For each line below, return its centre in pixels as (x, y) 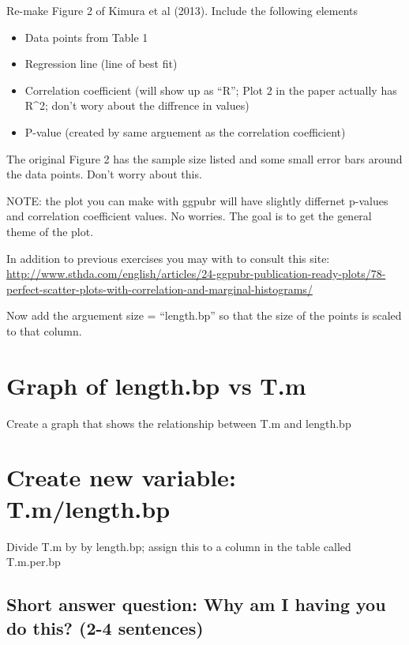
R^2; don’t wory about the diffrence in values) (137, 105)
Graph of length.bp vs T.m (156, 385)
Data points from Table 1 (86, 37)
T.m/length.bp (88, 508)
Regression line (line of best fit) (101, 64)
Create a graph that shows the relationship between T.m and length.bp (179, 423)
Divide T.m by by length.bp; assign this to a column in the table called (179, 546)
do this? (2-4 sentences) (105, 627)
